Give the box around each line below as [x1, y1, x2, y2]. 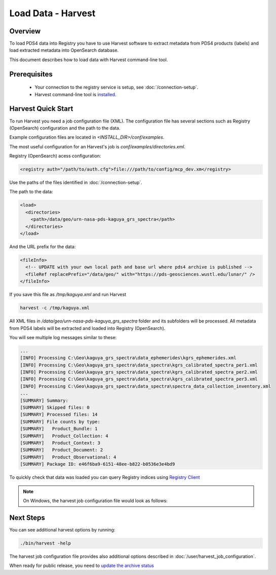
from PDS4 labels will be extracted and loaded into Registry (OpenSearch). [9, 325, 166, 331]
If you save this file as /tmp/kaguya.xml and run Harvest [9, 292, 127, 298]
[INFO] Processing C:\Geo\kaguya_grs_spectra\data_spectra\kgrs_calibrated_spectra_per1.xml [20, 362, 258, 368]
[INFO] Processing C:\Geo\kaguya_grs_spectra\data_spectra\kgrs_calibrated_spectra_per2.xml [20, 369, 258, 375]
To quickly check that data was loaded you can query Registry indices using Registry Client [9, 474, 200, 480]
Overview [9, 27, 41, 35]
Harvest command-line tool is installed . [34, 91, 116, 97]
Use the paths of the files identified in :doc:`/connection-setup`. [9, 180, 143, 186]
